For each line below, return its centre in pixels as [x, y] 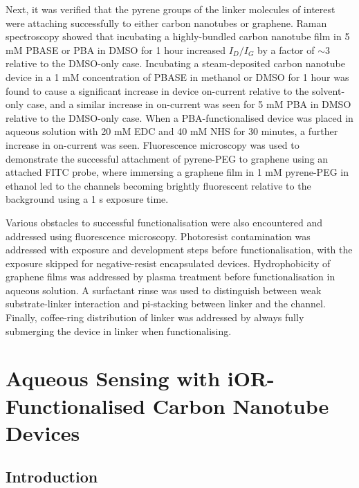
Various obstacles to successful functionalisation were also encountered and [164, 222]
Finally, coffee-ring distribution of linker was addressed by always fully [155, 317]
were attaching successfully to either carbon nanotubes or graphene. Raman [166, 22]
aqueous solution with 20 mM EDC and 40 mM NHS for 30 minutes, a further [172, 131]
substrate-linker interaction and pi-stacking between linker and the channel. [166, 304]
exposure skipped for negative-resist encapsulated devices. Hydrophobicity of [168, 263]
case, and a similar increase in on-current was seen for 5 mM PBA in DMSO [189, 104]
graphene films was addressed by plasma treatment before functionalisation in [171, 277]
